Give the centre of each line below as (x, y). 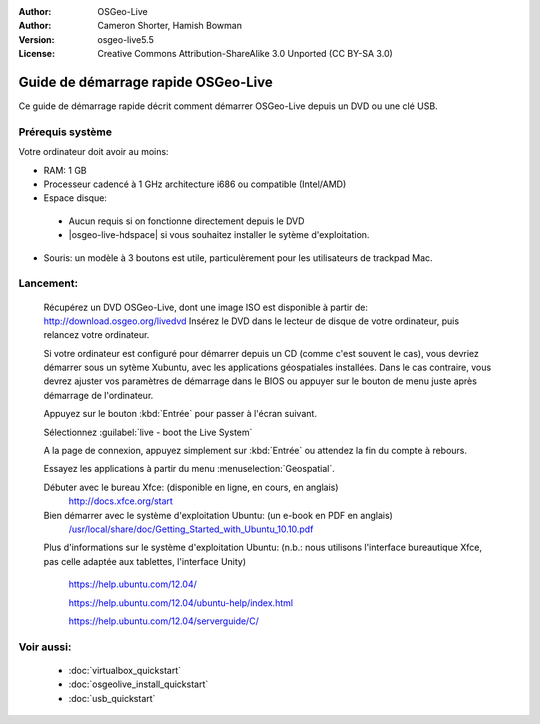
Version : (36, 39)
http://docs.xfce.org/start (121, 501)
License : (36, 54)
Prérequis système (65, 132)
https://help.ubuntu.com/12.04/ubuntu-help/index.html (181, 602)
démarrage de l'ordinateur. (98, 395)
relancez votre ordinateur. (96, 335)
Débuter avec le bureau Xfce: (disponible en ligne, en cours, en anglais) (191, 487)
